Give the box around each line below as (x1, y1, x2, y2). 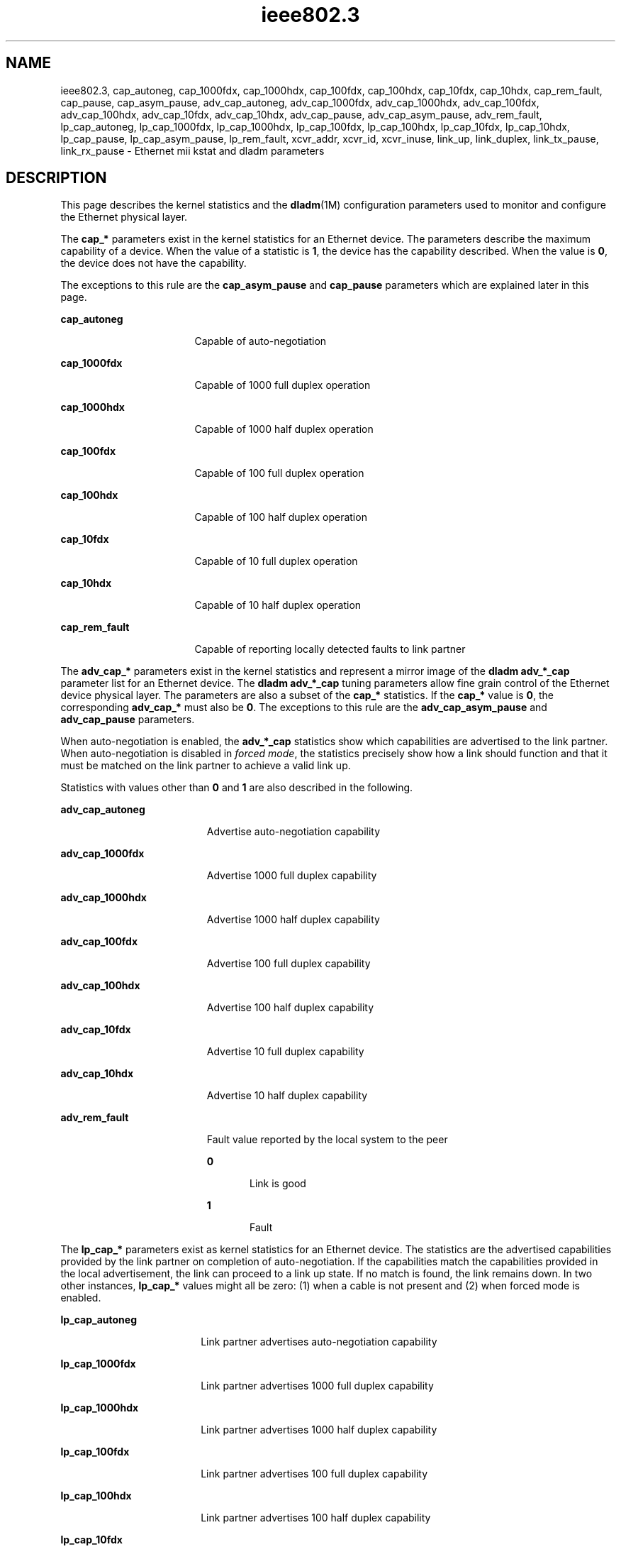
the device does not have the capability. (60, 257, 247, 270)
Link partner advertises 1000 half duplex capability (201, 1424, 437, 1436)
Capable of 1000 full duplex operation (194, 379, 371, 392)
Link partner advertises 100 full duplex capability (201, 1468, 428, 1480)
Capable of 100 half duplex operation (194, 511, 367, 524)
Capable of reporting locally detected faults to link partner (194, 643, 466, 656)
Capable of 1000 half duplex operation (194, 423, 374, 436)
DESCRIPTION (6, 169, 107, 187)
